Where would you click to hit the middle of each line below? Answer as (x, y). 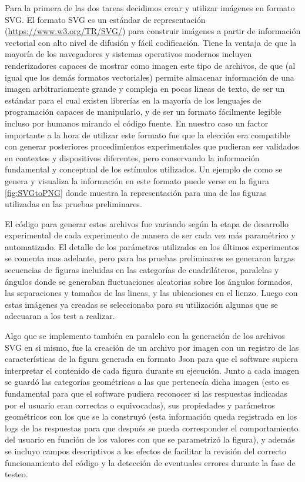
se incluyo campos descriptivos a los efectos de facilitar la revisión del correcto (146, 451)
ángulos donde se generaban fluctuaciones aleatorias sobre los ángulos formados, (149, 281)
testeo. (16, 474)
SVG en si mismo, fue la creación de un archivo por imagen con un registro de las (152, 347)
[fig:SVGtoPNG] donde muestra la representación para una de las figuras (136, 192)
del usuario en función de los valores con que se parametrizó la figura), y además (150, 439)
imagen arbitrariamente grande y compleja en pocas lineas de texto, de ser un (145, 89)
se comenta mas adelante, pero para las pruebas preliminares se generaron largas (150, 258)
